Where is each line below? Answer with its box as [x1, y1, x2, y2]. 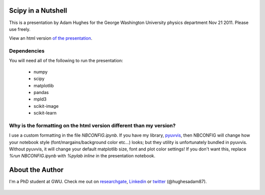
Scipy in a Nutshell [9, 6, 67, 15]
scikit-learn [33, 110, 56, 116]
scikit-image [33, 103, 59, 109]
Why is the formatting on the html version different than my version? [9, 122, 176, 129]
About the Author [9, 166, 64, 174]
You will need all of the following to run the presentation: [9, 58, 123, 64]
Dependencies [9, 48, 45, 54]
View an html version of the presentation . [9, 35, 93, 41]
